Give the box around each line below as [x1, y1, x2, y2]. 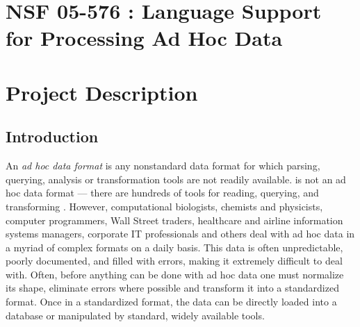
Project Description [6, 78, 198, 106]
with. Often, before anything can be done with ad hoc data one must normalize [6, 267, 344, 281]
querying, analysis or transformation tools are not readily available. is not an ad [6, 171, 346, 186]
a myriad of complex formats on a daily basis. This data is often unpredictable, [6, 240, 343, 254]
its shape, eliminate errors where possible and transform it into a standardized [6, 280, 339, 295]
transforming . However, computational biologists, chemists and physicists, [6, 199, 323, 213]
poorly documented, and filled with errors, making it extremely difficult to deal [6, 253, 343, 268]
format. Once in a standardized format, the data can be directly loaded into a [6, 294, 337, 309]
